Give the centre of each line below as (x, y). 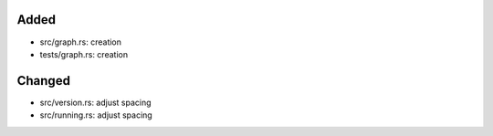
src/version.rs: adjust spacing (95, 102)
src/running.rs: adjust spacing (96, 115)
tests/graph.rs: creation (84, 54)
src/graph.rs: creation (81, 42)
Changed (43, 81)
